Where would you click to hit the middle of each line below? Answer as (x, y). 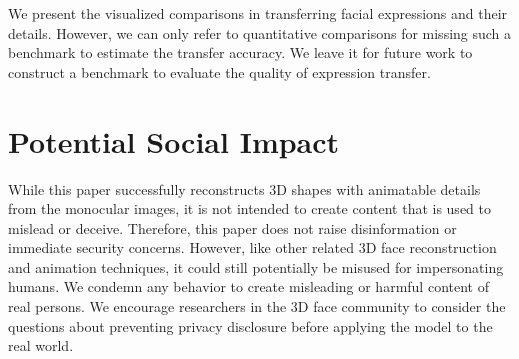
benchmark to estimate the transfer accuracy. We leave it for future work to (240, 52)
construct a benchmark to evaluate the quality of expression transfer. (219, 71)
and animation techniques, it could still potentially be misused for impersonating (256, 266)
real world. (41, 345)
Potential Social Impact (174, 140)
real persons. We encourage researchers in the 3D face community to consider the (257, 306)
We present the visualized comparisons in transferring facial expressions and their (258, 13)
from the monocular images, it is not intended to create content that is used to (249, 208)
